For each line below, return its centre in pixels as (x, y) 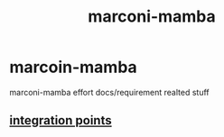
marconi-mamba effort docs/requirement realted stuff (109, 92)
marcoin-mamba (73, 67)
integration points (61, 120)
